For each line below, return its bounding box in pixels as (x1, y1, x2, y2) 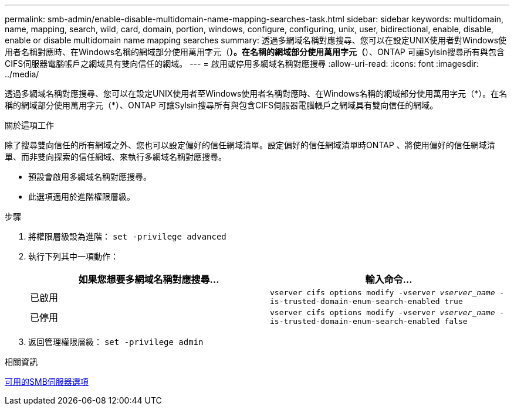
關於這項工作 (5, 120, 54, 130)
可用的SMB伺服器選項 (5, 377, 89, 387)
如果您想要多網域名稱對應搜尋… (78, 274, 219, 285)
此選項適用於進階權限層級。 (28, 192, 135, 201)
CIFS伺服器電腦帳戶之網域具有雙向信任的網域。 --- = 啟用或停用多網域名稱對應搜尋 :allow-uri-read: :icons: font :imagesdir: (5, 59, 479, 69)
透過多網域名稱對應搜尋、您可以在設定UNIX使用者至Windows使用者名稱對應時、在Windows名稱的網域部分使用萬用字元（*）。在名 (5, 88, 508, 98)
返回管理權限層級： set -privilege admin (28, 337, 204, 347)
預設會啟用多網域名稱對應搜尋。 (28, 172, 151, 182)
